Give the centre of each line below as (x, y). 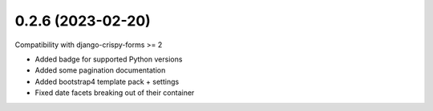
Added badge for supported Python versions (109, 59)
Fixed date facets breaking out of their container (115, 93)
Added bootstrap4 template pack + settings (107, 81)
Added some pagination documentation (100, 70)
